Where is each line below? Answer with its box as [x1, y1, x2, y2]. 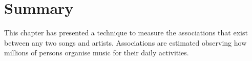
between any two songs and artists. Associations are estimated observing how [4, 37, 247, 48]
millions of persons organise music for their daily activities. [4, 47, 189, 58]
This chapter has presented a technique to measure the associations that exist [4, 27, 248, 38]
